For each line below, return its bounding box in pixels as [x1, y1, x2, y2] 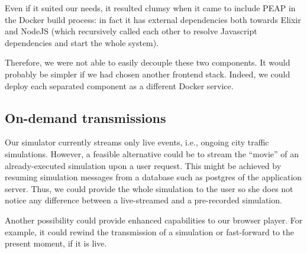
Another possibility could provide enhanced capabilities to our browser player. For [5, 213, 303, 226]
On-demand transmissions [5, 108, 166, 126]
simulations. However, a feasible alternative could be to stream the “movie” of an [5, 147, 299, 160]
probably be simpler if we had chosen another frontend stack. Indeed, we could [5, 67, 290, 80]
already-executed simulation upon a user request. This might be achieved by [5, 159, 282, 171]
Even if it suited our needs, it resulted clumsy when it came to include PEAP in [5, 2, 296, 14]
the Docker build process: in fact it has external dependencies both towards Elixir [5, 13, 301, 25]
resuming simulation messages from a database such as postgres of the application [5, 171, 302, 183]
